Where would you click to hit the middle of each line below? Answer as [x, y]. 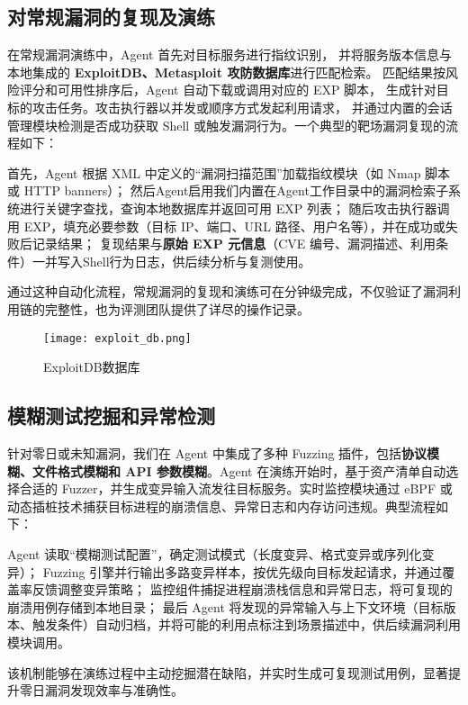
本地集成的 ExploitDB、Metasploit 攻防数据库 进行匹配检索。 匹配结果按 [227, 72]
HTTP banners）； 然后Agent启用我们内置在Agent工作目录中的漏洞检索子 [236, 190]
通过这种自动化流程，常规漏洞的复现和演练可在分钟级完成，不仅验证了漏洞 [228, 291]
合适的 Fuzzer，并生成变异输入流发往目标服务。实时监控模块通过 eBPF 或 [236, 488]
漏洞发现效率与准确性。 [114, 690]
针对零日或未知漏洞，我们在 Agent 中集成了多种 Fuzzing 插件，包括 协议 [217, 452]
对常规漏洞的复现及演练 [111, 17]
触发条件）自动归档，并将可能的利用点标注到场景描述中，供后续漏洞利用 [246, 624]
